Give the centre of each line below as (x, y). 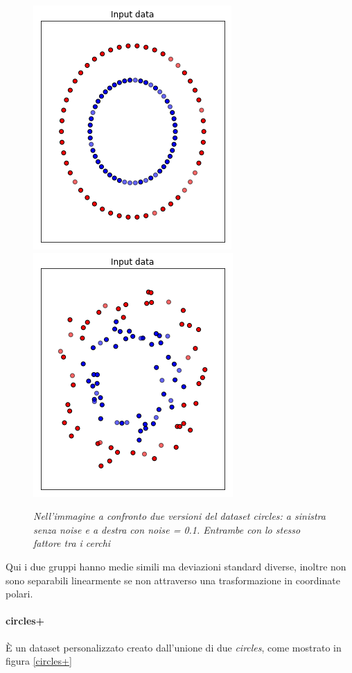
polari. (19, 594)
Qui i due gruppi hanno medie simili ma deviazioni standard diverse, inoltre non (176, 566)
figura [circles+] (39, 661)
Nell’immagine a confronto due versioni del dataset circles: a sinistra (179, 516)
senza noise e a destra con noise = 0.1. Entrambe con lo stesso (167, 529)
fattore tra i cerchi (72, 543)
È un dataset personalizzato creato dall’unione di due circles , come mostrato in (174, 647)
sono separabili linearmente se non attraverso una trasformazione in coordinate (173, 580)
